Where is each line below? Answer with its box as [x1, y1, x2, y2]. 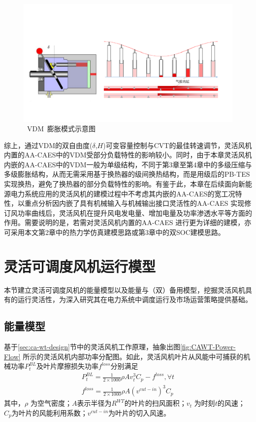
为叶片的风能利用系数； [11, 408, 88, 418]
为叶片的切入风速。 [108, 408, 171, 418]
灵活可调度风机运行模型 [4, 256, 156, 276]
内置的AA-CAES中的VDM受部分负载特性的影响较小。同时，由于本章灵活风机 [4, 150, 252, 160]
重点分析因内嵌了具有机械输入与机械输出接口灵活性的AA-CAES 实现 [24, 198, 245, 208]
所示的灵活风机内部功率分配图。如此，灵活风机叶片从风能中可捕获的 [23, 351, 244, 361]
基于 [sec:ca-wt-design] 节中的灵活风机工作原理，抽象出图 [4, 342, 180, 352]
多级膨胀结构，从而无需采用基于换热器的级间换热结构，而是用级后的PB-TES [4, 169, 250, 179]
